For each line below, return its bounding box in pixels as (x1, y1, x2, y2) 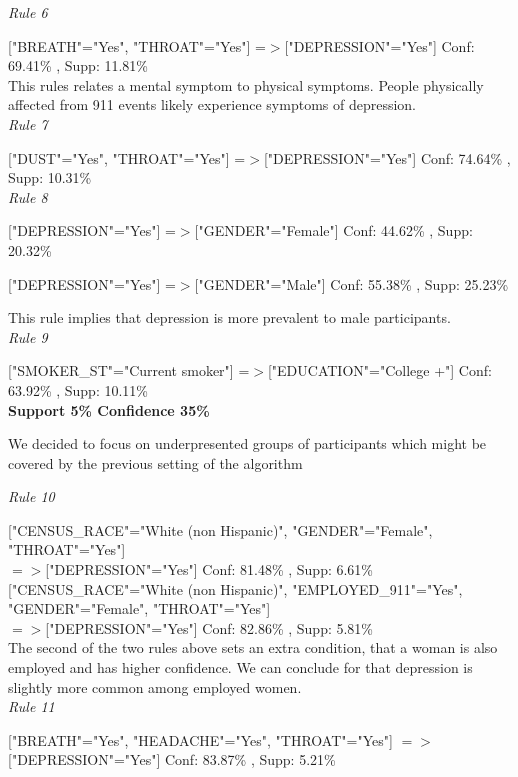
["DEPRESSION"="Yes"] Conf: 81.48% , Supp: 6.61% (45, 559, 374, 580)
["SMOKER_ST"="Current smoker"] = (8, 360, 250, 381)
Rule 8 (8, 186, 48, 207)
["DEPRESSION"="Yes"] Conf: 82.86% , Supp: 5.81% (45, 617, 374, 638)
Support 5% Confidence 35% (8, 399, 210, 420)
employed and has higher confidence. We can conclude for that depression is (8, 657, 473, 678)
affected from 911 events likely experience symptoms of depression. (8, 94, 417, 115)
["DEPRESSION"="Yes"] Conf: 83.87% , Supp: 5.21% (8, 749, 336, 770)
